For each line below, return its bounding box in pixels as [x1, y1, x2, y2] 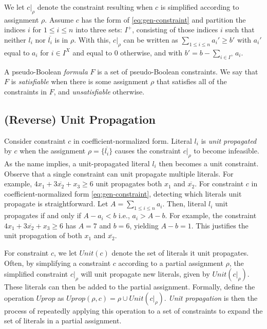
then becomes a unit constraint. [159, 158, 259, 168]
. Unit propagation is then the [164, 292, 258, 303]
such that [225, 24, 255, 35]
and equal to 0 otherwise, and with [72, 47, 183, 57]
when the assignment [20, 145, 86, 156]
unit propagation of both [4, 230, 82, 241]
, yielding [129, 220, 159, 230]
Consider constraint [4, 135, 66, 146]
